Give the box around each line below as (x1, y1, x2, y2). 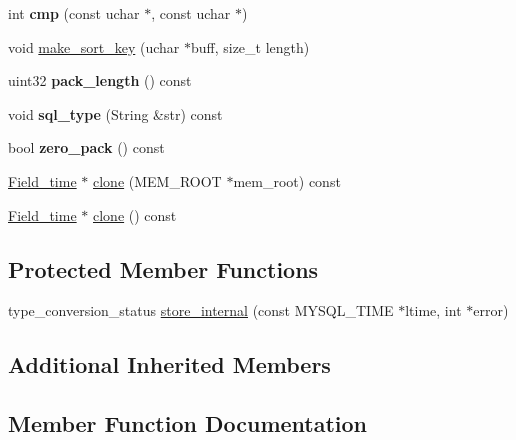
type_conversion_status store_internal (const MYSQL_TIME (8, 300, 394, 321)
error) (473, 300, 509, 321)
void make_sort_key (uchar (8, 36, 180, 57)
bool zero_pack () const (8, 137, 165, 158)
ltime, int (405, 300, 462, 321)
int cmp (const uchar (8, 3, 140, 23)
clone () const (93, 204, 177, 225)
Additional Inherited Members (8, 349, 331, 380)
